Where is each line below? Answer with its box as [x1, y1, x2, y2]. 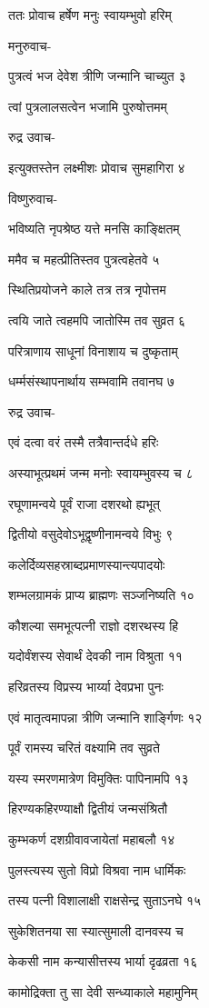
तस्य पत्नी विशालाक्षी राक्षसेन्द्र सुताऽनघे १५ [8, 891, 202, 910]
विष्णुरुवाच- [8, 188, 58, 207]
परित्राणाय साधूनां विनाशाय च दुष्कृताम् [8, 341, 178, 360]
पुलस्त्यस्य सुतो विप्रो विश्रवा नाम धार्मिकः [8, 860, 186, 879]
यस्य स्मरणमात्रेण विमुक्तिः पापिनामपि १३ [8, 768, 189, 787]
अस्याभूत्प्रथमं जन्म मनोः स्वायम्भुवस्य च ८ [8, 463, 194, 482]
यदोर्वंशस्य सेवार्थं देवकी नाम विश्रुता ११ [8, 646, 183, 665]
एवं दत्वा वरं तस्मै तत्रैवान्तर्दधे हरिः [8, 433, 159, 452]
